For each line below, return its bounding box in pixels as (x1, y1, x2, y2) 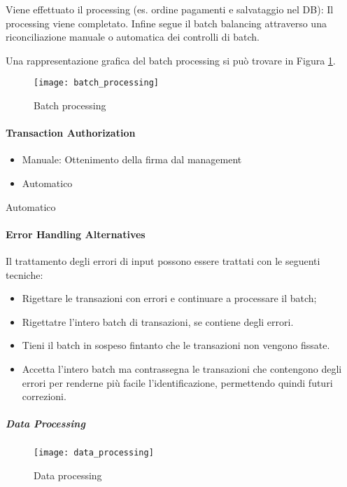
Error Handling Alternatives (6, 226, 146, 241)
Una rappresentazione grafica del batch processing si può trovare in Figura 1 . (6, 53, 336, 67)
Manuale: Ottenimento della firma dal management (22, 152, 242, 167)
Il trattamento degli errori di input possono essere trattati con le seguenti (6, 254, 320, 268)
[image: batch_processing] (34, 78, 159, 88)
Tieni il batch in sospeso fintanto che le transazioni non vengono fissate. (22, 338, 330, 352)
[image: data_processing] (34, 448, 154, 458)
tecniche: (6, 267, 43, 282)
